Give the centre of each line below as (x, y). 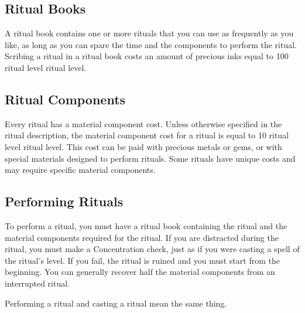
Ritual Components (65, 99)
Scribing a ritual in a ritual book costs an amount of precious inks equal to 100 (147, 56)
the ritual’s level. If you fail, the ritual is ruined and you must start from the (142, 260)
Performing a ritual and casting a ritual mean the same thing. (116, 303)
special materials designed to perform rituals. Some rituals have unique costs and (150, 158)
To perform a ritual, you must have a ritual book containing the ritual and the (146, 225)
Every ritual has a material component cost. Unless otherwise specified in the (143, 123)
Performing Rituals (64, 201)
